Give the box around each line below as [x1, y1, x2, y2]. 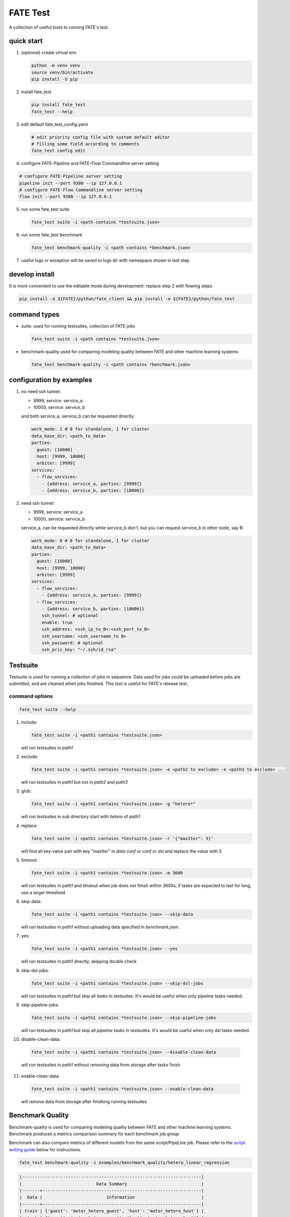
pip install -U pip [31, 76, 78, 82]
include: [21, 719, 37, 725]
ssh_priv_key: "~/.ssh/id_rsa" [41, 647, 116, 652]
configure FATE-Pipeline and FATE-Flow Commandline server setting [21, 161, 159, 166]
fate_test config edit [31, 148, 86, 153]
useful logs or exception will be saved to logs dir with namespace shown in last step [21, 258, 190, 263]
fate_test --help [31, 109, 73, 114]
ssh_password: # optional [41, 640, 104, 645]
